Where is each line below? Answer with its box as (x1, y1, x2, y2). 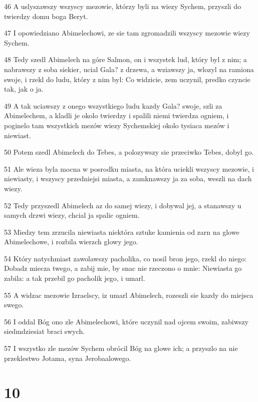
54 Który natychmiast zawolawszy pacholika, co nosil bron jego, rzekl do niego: (4, 253, 247, 263)
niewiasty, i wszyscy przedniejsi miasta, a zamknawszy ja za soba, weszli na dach (4, 173, 252, 184)
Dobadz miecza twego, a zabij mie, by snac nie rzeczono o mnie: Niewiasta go (4, 263, 242, 273)
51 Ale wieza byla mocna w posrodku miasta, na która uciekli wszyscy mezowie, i (4, 163, 254, 174)
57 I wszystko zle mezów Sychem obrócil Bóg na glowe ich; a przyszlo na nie (4, 343, 238, 353)
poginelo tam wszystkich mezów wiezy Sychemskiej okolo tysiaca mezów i (4, 120, 229, 130)
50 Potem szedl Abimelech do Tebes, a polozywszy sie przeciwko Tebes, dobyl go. (4, 147, 254, 157)
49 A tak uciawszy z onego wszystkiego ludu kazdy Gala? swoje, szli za (4, 100, 222, 111)
